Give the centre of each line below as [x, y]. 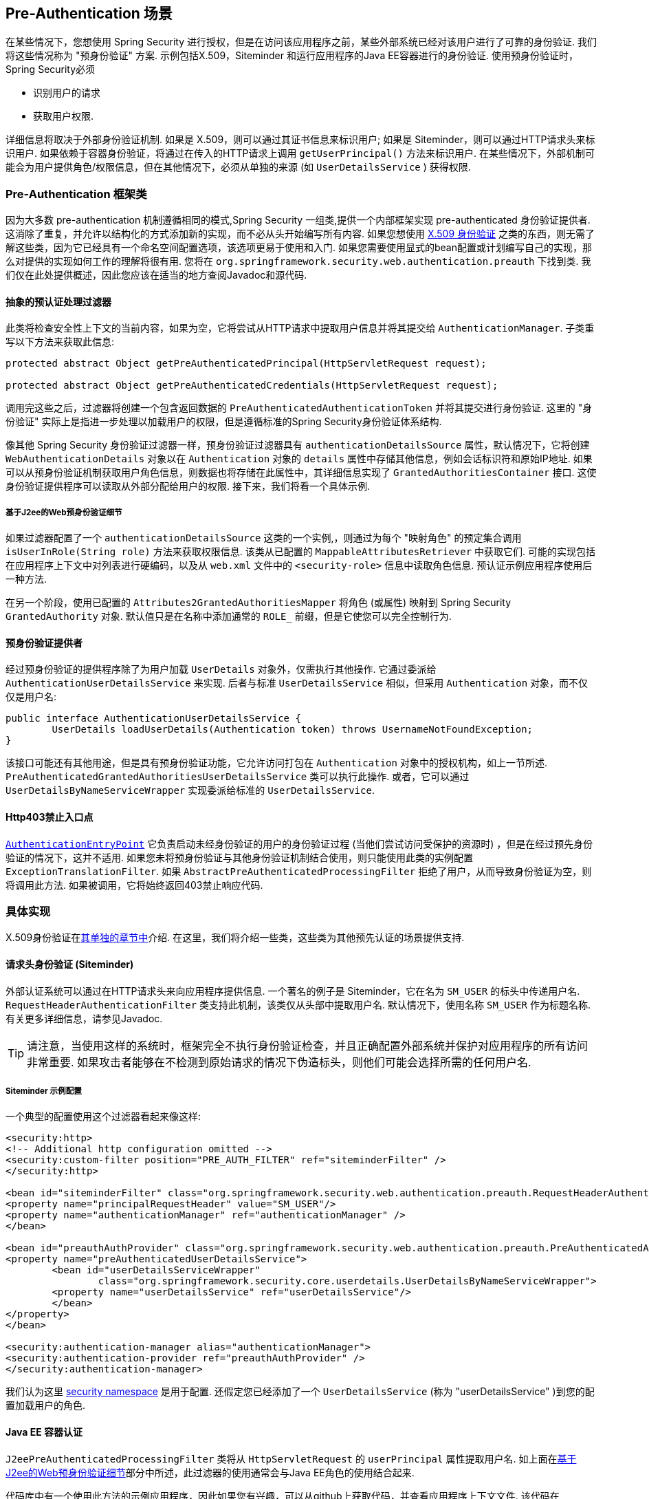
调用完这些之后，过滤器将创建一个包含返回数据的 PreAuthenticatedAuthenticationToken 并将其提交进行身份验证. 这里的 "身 [299, 408]
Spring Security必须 [51, 69]
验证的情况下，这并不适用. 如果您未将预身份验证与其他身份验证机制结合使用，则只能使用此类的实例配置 [239, 857]
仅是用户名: [31, 697]
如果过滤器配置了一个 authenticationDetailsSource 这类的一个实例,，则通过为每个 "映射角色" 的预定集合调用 [264, 538]
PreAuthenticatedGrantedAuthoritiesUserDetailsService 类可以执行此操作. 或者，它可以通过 [238, 777]
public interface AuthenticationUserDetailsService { [153, 719]
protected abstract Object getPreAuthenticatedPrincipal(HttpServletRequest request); [246, 364]
